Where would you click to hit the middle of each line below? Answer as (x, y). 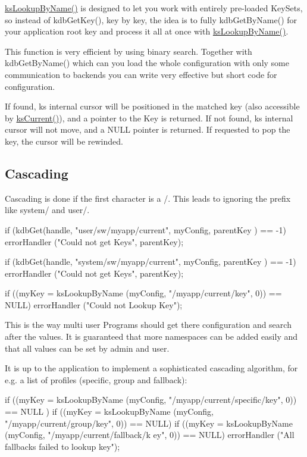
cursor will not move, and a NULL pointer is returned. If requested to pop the (148, 129)
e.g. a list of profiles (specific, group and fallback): (96, 379)
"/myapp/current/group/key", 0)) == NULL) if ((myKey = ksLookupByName (149, 423)
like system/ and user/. (47, 210)
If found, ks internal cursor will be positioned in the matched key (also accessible (152, 106)
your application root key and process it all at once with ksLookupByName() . (147, 31)
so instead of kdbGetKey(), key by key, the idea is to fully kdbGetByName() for (151, 19)
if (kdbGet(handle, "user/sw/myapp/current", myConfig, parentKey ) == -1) (145, 229)
